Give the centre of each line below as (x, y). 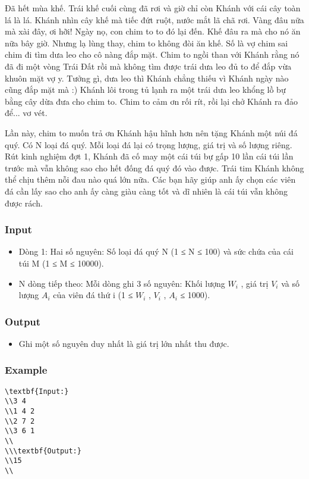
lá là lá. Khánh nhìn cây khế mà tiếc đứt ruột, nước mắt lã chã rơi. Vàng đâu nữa (154, 19)
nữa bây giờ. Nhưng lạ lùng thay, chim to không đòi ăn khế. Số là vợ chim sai (146, 43)
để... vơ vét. (26, 113)
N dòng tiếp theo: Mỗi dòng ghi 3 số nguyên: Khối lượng (122, 283)
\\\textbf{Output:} (43, 451)
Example (26, 370)
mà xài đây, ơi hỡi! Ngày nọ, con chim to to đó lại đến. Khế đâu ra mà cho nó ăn (153, 31)
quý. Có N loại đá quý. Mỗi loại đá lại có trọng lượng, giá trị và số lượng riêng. (149, 144)
